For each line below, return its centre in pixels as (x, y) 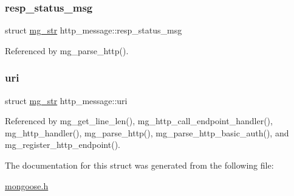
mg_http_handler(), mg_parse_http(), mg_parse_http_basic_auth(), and (147, 132)
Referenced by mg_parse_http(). (67, 50)
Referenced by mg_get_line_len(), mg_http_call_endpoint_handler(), (139, 121)
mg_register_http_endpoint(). (63, 145)
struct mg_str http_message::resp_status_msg (94, 30)
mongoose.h (27, 185)
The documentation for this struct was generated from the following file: (139, 165)
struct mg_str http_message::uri (66, 100)
